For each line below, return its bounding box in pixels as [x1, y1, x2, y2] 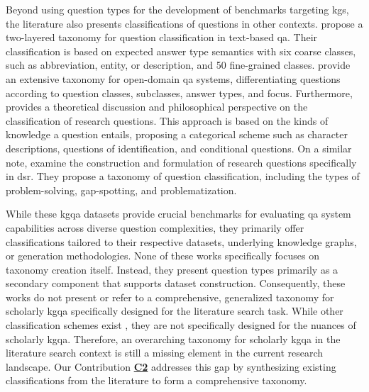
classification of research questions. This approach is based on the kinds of [6, 113, 329, 128]
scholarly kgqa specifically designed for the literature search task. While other [6, 303, 343, 318]
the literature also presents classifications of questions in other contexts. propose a [6, 16, 363, 30]
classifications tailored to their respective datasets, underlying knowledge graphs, [6, 234, 357, 249]
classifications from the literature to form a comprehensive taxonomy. [6, 373, 307, 388]
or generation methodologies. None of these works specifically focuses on [6, 248, 319, 263]
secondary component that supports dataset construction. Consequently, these [6, 276, 346, 291]
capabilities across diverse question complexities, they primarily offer [6, 220, 304, 235]
